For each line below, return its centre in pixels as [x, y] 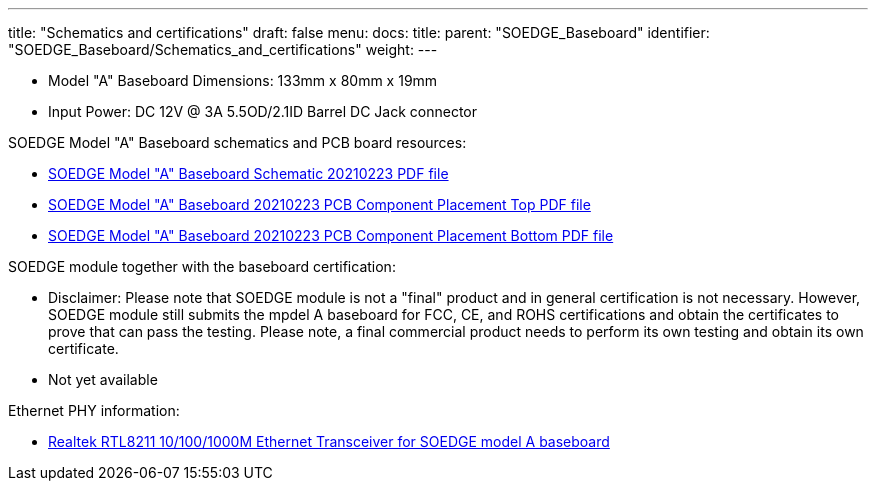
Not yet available [103, 379]
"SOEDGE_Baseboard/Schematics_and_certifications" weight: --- [223, 49]
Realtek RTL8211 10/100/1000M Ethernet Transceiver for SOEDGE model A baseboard [329, 441]
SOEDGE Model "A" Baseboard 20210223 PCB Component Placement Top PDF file [319, 204]
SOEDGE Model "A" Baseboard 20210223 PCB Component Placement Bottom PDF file [331, 235]
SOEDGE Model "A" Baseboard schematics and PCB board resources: [237, 142]
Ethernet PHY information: [94, 410]
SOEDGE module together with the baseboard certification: [202, 266]
